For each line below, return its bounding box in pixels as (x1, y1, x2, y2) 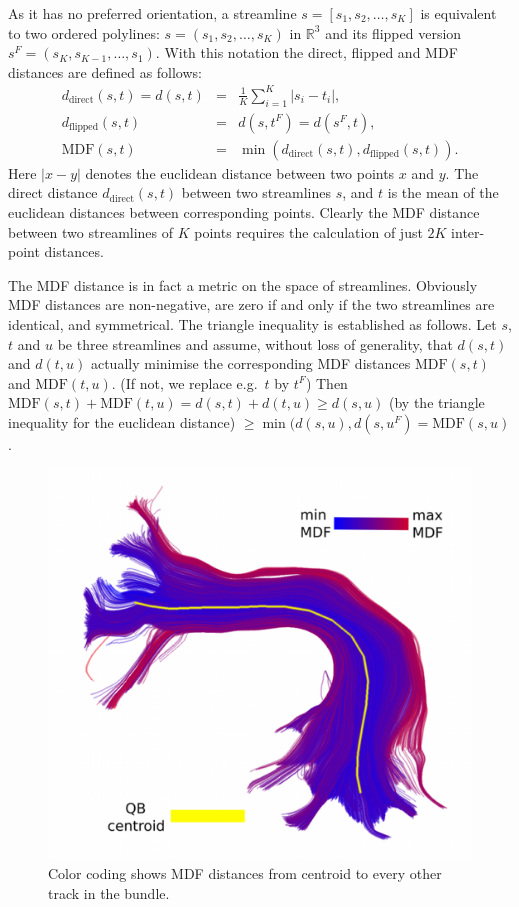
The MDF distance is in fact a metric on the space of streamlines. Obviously (8, 274, 478, 295)
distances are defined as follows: (8, 61, 202, 82)
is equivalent (420, 3, 497, 23)
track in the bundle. (48, 882, 170, 903)
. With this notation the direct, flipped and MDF (155, 42, 458, 63)
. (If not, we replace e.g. (111, 372, 258, 393)
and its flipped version (325, 22, 462, 43)
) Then (305, 372, 348, 393)
